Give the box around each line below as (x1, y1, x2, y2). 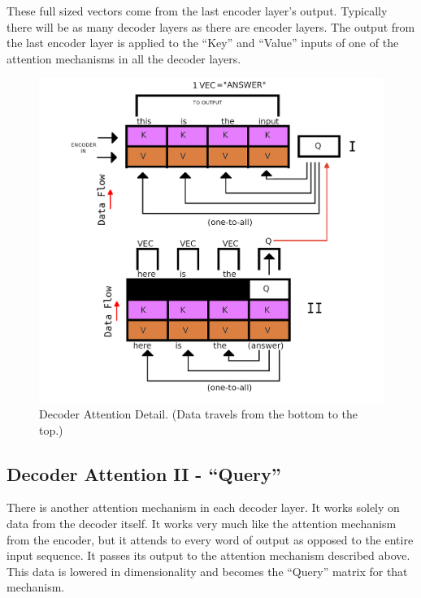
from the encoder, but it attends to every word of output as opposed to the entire (7, 531, 414, 548)
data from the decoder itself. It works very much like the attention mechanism (7, 515, 397, 532)
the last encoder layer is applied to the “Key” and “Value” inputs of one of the (7, 34, 399, 51)
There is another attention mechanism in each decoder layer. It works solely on (7, 499, 400, 516)
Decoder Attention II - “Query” (7, 461, 281, 486)
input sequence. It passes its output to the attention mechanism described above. (7, 547, 410, 564)
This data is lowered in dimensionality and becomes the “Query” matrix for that (7, 562, 408, 579)
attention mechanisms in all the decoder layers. (7, 50, 241, 67)
